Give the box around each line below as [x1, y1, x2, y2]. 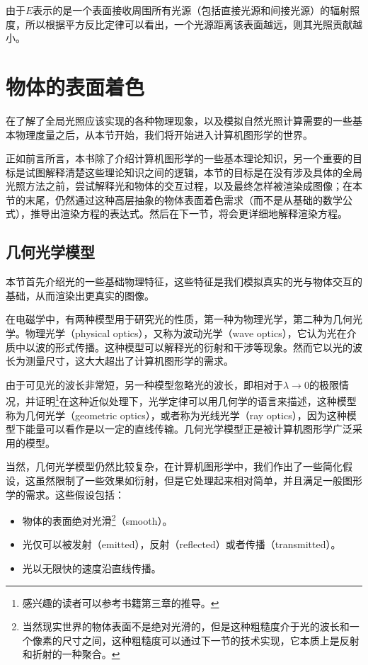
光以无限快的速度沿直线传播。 [22, 561, 161, 576]
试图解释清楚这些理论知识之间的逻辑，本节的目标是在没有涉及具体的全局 [25, 164, 362, 179]
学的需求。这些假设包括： [6, 487, 125, 501]
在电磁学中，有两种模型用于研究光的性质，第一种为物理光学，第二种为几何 [6, 312, 352, 326]
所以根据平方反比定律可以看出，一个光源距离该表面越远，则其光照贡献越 [25, 16, 362, 31]
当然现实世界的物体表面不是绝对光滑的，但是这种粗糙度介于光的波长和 [22, 619, 350, 634]
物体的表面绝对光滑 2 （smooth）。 [22, 511, 173, 528]
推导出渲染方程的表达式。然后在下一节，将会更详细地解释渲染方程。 [30, 206, 347, 221]
